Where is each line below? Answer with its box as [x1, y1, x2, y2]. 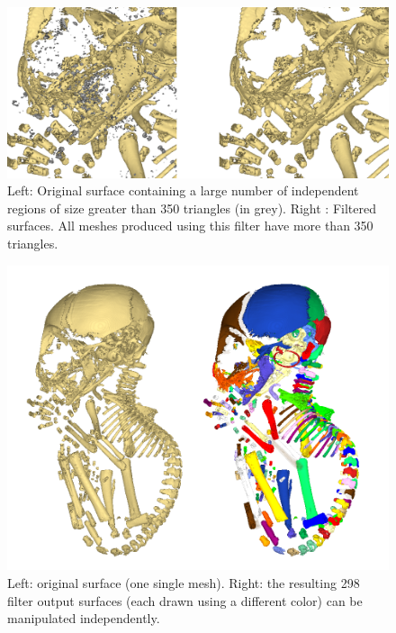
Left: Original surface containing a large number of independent [7, 181, 359, 200]
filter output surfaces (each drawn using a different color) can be [7, 591, 363, 610]
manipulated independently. [7, 609, 160, 628]
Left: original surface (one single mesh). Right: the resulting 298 [7, 574, 360, 592]
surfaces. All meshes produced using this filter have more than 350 [7, 216, 373, 235]
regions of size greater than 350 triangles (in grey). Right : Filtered [7, 198, 376, 217]
